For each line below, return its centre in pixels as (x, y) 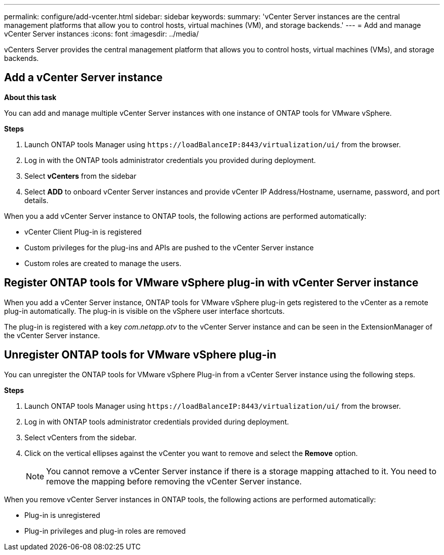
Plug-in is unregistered (62, 515)
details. (36, 200)
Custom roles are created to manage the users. (103, 263)
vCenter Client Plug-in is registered (83, 232)
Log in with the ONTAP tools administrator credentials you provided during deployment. (170, 160)
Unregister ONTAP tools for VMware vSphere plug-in (140, 355)
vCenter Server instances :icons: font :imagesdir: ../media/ (101, 34)
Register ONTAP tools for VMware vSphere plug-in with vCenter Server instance (211, 283)
